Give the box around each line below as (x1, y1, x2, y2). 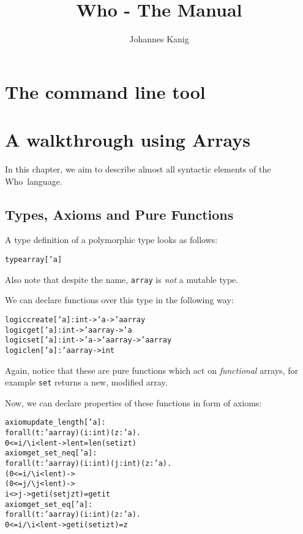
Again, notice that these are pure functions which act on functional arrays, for (5, 363, 298, 376)
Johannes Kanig (129, 33, 189, 45)
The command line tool (5, 79, 206, 104)
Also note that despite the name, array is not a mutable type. (5, 273, 239, 285)
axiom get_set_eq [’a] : (5, 500, 93, 509)
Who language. (5, 174, 62, 187)
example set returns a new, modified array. (5, 376, 168, 389)
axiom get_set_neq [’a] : (5, 449, 97, 458)
